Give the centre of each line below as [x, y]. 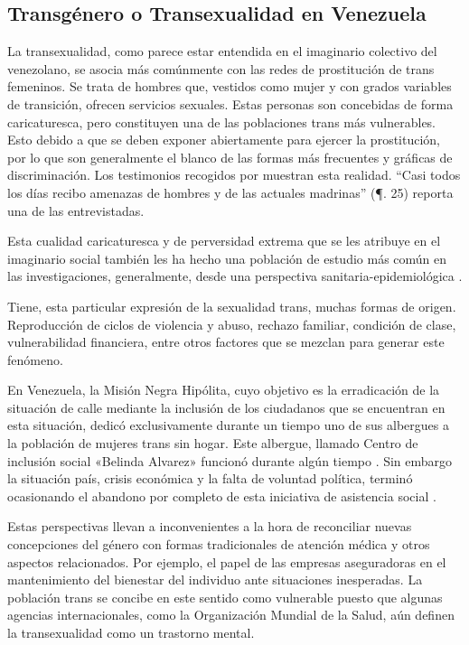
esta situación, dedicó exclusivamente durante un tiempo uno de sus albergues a [228, 425]
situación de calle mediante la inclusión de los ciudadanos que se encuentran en [226, 407]
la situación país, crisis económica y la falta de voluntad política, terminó [210, 478]
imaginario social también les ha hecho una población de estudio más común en [227, 258]
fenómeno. [35, 359]
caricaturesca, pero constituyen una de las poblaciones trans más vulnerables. [222, 122]
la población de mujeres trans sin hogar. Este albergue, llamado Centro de [213, 443]
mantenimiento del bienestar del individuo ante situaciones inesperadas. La [215, 580]
